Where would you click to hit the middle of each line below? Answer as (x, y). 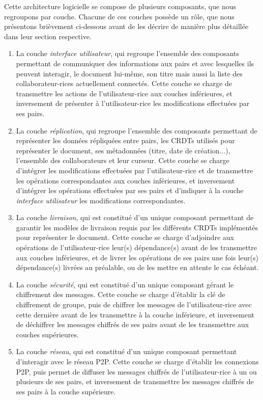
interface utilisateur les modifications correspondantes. (101, 200)
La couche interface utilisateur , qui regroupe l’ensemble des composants (128, 53)
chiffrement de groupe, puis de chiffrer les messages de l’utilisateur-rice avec (134, 304)
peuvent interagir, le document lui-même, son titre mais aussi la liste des (129, 73)
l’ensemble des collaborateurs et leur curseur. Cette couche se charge (123, 160)
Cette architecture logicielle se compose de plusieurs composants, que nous (120, 6)
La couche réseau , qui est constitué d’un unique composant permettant (126, 351)
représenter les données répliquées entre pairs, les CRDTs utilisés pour (125, 140)
